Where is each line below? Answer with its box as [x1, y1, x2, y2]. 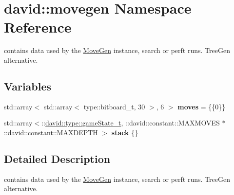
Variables [4, 78, 52, 93]
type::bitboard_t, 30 [83, 101, 145, 111]
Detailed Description [4, 151, 111, 166]
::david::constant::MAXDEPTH [4, 127, 98, 137]
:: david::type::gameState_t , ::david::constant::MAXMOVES [41, 118, 220, 128]
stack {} [111, 127, 138, 137]
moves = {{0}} [177, 101, 226, 111]
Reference [4, 17, 72, 37]
